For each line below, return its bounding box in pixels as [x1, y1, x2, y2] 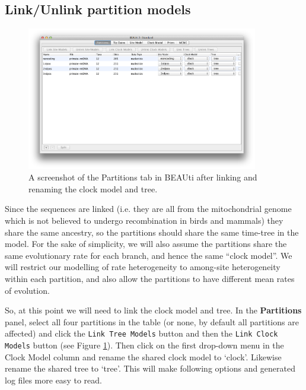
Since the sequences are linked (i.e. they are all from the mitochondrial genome [5, 202, 292, 215]
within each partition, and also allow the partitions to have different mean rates [5, 272, 295, 285]
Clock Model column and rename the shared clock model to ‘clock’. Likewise [5, 350, 282, 363]
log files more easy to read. [5, 373, 102, 386]
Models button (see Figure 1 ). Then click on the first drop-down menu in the [5, 339, 284, 351]
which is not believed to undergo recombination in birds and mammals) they [5, 214, 283, 227]
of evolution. [5, 284, 50, 296]
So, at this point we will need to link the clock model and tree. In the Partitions [5, 304, 302, 316]
